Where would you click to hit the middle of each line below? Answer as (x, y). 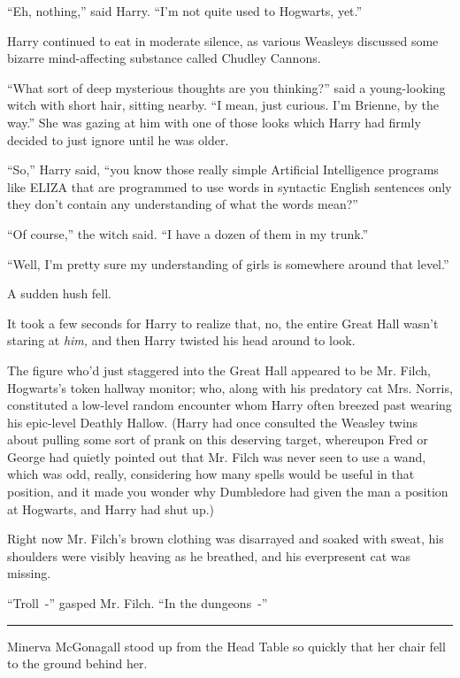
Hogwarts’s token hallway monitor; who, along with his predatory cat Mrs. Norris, (230, 387)
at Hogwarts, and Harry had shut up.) (111, 508)
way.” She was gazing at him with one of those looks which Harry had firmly (214, 122)
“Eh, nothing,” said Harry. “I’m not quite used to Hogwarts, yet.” (185, 11)
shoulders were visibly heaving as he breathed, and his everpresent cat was (209, 555)
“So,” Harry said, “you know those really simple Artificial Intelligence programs (223, 169)
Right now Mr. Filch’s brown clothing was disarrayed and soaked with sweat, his (226, 539)
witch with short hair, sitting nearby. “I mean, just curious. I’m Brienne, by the (223, 105)
